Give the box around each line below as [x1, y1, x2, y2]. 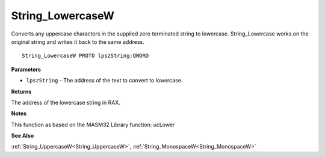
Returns [11, 88, 32, 95]
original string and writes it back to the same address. [11, 38, 144, 45]
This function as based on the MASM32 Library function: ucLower [11, 121, 175, 128]
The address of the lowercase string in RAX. [11, 99, 120, 106]
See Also [11, 132, 34, 140]
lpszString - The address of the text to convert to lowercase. [26, 77, 183, 84]
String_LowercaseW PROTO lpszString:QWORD [22, 52, 149, 60]
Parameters [11, 66, 42, 73]
